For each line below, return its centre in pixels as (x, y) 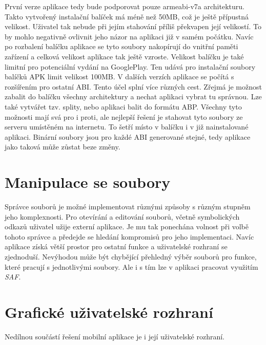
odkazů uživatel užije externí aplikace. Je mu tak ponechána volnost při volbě (127, 227)
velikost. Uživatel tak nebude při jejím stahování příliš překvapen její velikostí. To (133, 26)
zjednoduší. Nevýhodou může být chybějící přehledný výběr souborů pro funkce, (131, 256)
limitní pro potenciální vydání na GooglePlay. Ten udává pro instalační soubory (130, 66)
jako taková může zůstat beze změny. (63, 147)
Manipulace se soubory (88, 182)
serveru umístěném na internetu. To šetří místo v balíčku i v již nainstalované (127, 127)
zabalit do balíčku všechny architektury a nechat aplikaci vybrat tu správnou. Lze (133, 96)
